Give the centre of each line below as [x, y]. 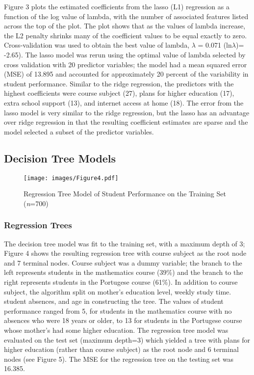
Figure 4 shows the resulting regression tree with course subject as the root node [125, 253]
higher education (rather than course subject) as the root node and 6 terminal [121, 349]
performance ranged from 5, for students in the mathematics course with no [118, 310]
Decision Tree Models [60, 158]
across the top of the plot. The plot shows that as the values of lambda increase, [125, 26]
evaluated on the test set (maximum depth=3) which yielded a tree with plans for [127, 339]
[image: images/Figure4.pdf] [71, 178]
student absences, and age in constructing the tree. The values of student [114, 301]
